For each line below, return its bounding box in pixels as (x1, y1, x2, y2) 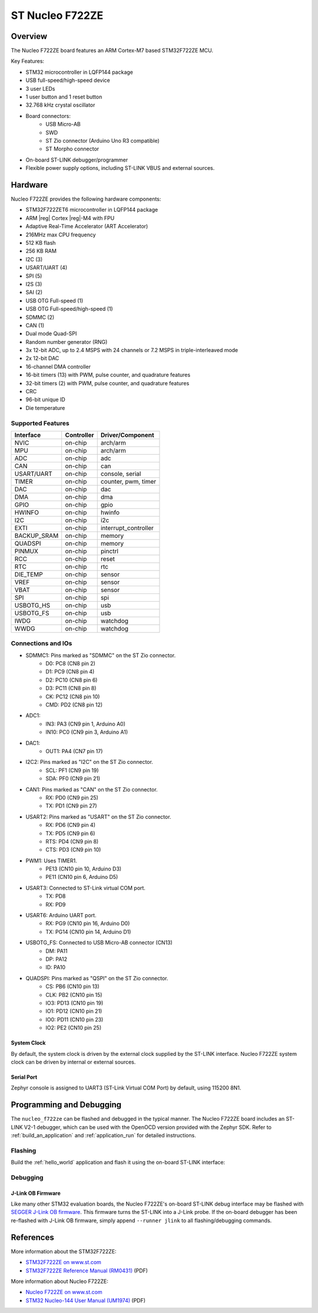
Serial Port (11, 1074, 38, 1081)
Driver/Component (100, 431, 154, 439)
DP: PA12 (45, 956, 68, 963)
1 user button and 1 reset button (25, 93, 102, 100)
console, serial (100, 470, 141, 478)
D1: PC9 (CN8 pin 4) (45, 668, 95, 675)
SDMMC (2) (25, 313, 55, 321)
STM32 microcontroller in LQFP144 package (25, 68, 134, 76)
